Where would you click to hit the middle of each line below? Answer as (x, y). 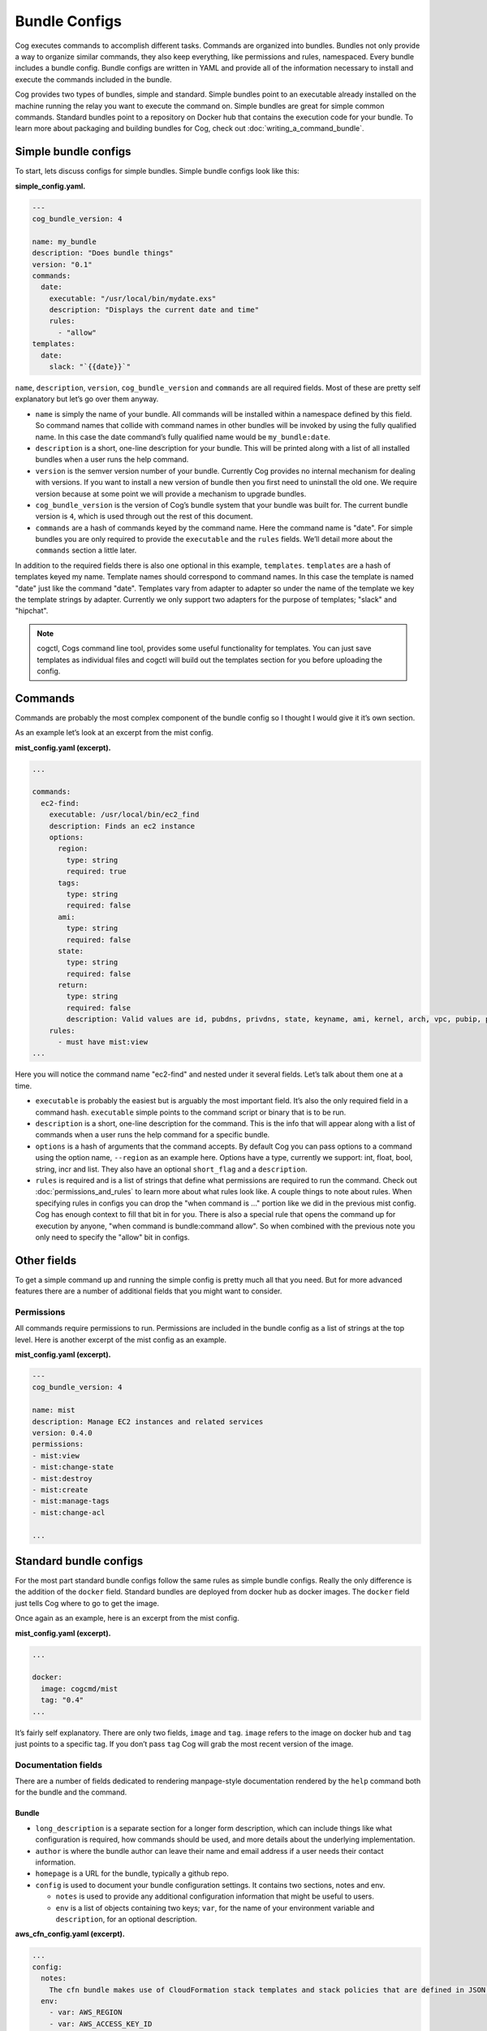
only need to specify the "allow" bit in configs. (112, 1237)
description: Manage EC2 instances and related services (148, 1421)
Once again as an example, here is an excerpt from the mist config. (127, 1618)
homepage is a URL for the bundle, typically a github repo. (132, 1873)
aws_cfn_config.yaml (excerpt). (70, 1934)
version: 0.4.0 (62, 1433)
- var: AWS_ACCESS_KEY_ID (101, 2024)
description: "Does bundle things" (103, 253)
